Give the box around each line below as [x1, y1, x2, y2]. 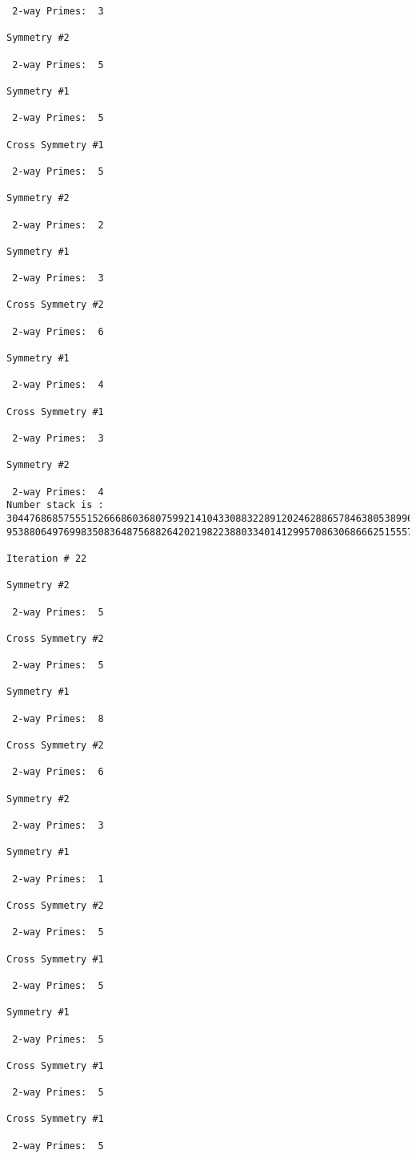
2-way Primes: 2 [12, 219, 104, 231]
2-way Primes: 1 [12, 873, 104, 885]
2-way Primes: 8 [12, 712, 104, 724]
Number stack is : [6, 499, 104, 511]
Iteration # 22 [6, 552, 87, 564]
